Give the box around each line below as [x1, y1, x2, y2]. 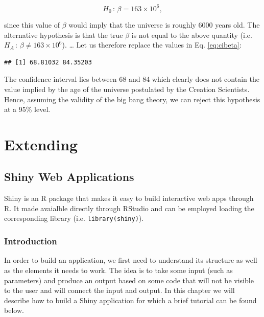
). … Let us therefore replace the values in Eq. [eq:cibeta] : [62, 39, 242, 50]
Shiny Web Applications [4, 169, 134, 185]
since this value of [4, 19, 60, 30]
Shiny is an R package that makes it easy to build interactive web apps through [4, 193, 254, 203]
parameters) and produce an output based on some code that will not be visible [4, 275, 254, 285]
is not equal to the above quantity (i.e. [131, 29, 252, 40]
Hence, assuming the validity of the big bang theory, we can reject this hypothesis [4, 94, 260, 104]
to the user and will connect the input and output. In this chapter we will [4, 285, 235, 296]
